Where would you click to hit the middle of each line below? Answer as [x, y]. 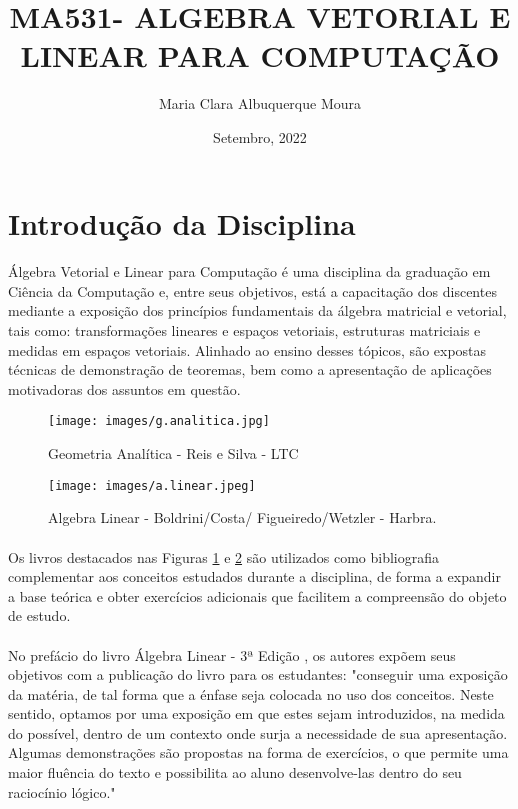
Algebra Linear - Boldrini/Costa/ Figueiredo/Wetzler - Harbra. [242, 517]
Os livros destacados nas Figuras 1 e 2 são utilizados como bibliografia [224, 556]
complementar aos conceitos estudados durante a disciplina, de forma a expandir [254, 576]
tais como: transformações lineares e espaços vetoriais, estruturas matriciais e [244, 330]
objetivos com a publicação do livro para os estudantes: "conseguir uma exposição [258, 674]
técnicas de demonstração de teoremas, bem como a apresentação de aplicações [250, 369]
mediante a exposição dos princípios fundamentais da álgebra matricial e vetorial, [257, 310]
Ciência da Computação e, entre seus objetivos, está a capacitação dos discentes [252, 290]
